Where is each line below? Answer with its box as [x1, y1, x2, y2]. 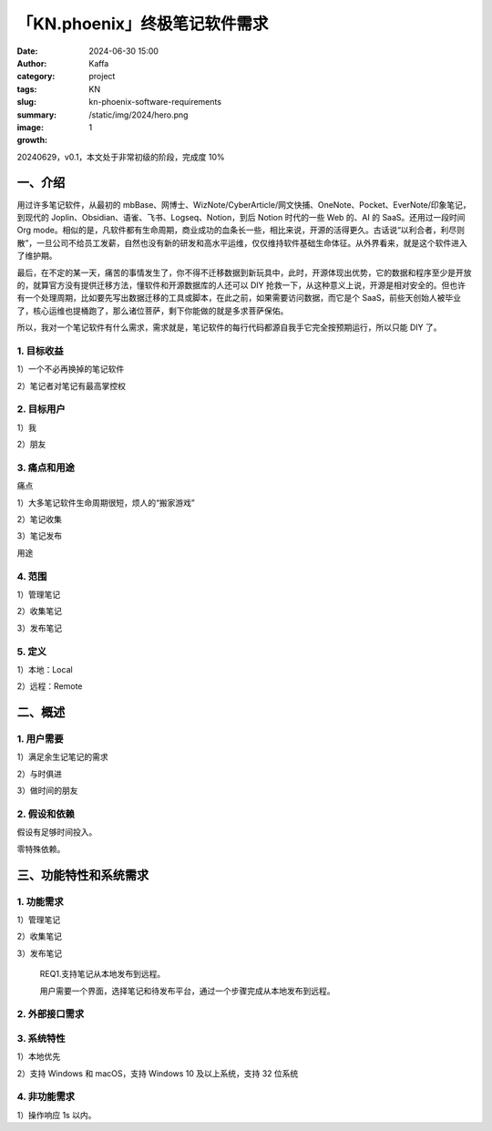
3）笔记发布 [16, 530, 63, 541]
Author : [16, 57, 47, 68]
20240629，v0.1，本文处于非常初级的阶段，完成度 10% [16, 151, 225, 162]
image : [16, 121, 45, 132]
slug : [16, 97, 36, 108]
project [88, 71, 116, 82]
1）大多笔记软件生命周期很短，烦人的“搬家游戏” [16, 497, 196, 508]
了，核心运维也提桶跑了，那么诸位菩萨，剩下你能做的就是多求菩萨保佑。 [16, 305, 289, 316]
